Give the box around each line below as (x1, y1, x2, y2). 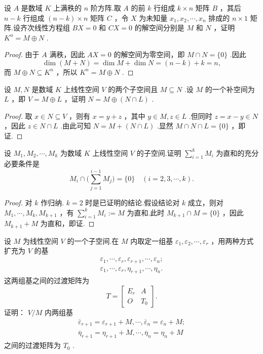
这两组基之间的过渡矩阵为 (4, 275, 89, 286)
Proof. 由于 (4, 49, 40, 60)
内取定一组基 (130, 235, 173, 246)
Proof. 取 (4, 110, 32, 121)
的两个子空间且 (108, 83, 158, 94)
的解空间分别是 (134, 22, 184, 33)
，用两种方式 (211, 235, 254, 246)
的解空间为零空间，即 (114, 49, 185, 60)
